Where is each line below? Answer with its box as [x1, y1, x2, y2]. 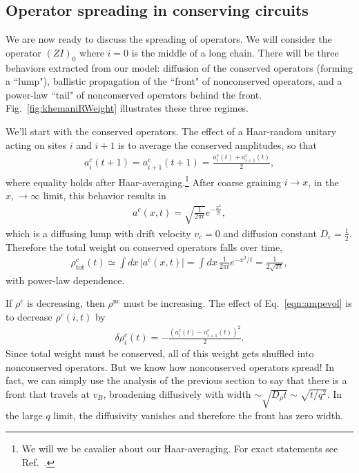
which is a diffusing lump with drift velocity [6, 225, 191, 240]
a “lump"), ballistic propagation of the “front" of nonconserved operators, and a [6, 74, 342, 88]
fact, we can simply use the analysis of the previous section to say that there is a [6, 373, 347, 388]
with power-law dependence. [6, 272, 125, 287]
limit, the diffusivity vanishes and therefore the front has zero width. [53, 407, 343, 422]
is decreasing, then [26, 296, 105, 310]
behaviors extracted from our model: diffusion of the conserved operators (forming [6, 60, 353, 74]
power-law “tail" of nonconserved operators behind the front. [6, 87, 262, 101]
